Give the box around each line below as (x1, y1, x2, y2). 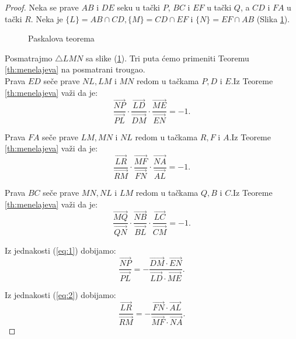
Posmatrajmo (5, 51, 53, 64)
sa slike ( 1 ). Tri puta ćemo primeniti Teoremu (85, 51, 249, 64)
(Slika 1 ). (256, 12, 290, 25)
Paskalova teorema (28, 32, 95, 44)
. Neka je (30, 12, 63, 25)
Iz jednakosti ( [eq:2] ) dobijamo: (5, 288, 116, 300)
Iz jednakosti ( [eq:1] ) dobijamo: (5, 244, 116, 256)
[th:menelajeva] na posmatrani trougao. (5, 63, 145, 75)
